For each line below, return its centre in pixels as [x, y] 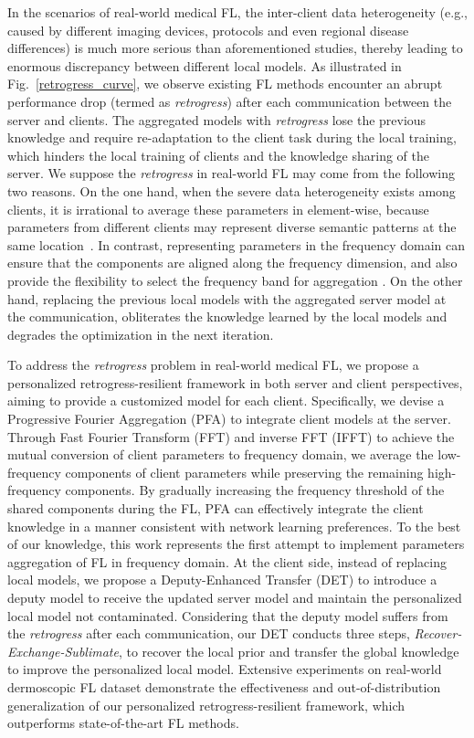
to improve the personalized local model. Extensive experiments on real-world [225, 669]
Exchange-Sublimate [63, 651]
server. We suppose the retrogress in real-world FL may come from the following [231, 173]
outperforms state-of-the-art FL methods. [123, 723]
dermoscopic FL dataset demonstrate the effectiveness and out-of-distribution [224, 686]
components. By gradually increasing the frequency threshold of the [255, 490]
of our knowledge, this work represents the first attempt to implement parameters [236, 544]
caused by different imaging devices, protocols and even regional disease [208, 30]
